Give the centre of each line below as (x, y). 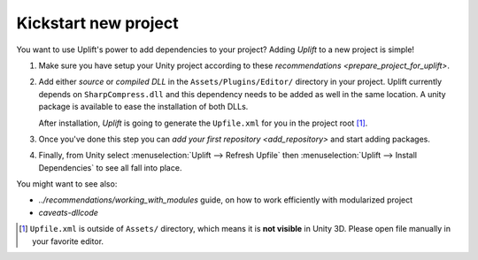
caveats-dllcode (69, 212)
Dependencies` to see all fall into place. (110, 167)
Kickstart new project (97, 23)
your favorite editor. (68, 241)
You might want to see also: (67, 184)
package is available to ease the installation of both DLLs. (143, 107)
